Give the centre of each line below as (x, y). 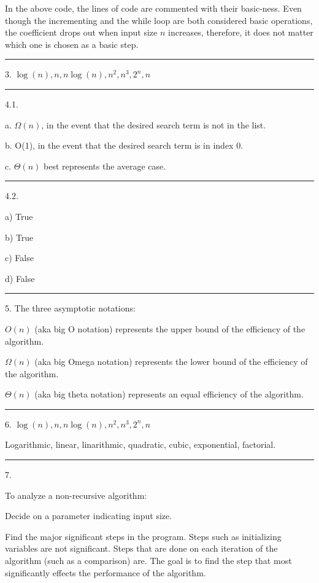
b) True (19, 237)
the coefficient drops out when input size (81, 32)
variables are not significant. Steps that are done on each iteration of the (141, 548)
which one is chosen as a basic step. (72, 44)
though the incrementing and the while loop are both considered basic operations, (159, 20)
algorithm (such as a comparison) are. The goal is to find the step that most (148, 561)
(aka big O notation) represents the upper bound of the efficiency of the (170, 328)
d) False (20, 278)
